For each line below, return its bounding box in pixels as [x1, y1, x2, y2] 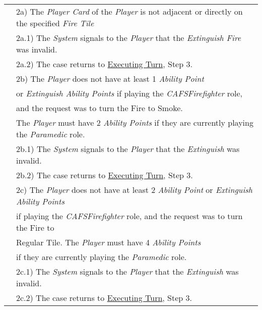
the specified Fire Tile [16, 17, 94, 29]
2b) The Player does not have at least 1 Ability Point [16, 73, 204, 84]
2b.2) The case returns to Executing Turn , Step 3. [16, 169, 193, 181]
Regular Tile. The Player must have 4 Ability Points [16, 236, 201, 248]
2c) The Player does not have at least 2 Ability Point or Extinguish [16, 184, 253, 195]
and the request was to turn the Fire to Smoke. [16, 102, 183, 114]
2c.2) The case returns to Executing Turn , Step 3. [16, 292, 192, 303]
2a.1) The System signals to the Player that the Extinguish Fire [16, 32, 241, 43]
